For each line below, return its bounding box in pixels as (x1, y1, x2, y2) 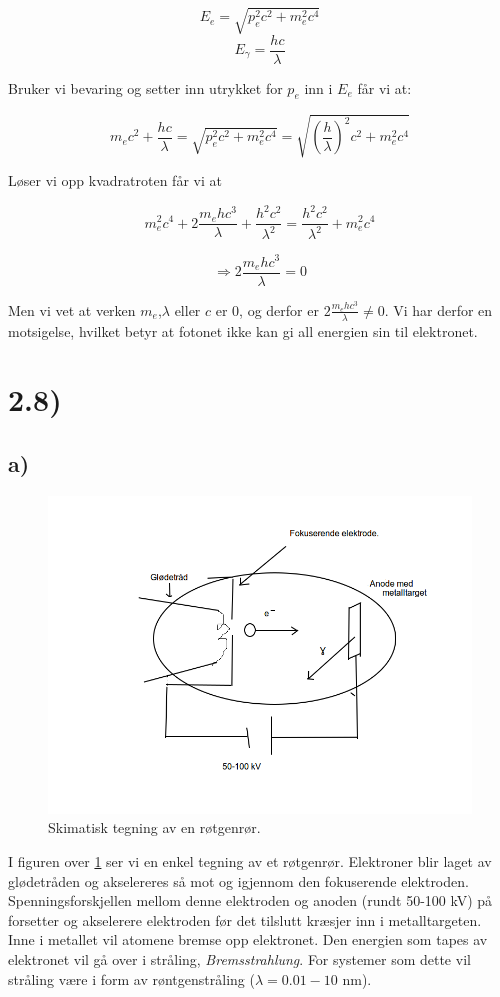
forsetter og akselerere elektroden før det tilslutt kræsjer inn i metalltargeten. (8, 909, 482, 930)
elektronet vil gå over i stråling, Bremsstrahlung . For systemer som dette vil (8, 949, 471, 970)
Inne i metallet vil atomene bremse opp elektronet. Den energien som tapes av (8, 929, 488, 950)
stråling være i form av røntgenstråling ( (8, 968, 255, 989)
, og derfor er (239, 299, 319, 320)
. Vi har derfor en (384, 299, 493, 320)
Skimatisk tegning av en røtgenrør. (48, 817, 261, 838)
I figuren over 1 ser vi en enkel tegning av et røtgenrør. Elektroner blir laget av (8, 851, 492, 872)
